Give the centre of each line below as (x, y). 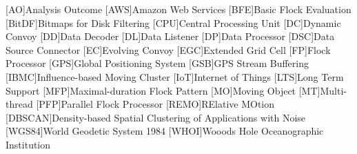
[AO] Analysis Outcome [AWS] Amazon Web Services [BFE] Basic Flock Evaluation (178, 9)
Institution (28, 144)
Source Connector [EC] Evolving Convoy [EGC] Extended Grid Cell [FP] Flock (168, 49)
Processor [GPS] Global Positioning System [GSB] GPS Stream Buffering (157, 63)
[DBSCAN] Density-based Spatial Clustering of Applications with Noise (156, 117)
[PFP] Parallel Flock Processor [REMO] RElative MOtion (155, 104)
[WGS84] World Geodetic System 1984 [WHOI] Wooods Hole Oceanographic (165, 131)
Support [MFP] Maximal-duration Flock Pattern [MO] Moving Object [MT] (163, 90)
